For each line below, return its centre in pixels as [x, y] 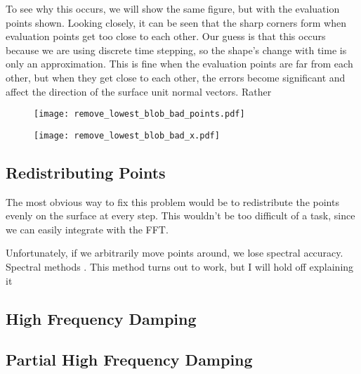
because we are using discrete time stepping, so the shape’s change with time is [176, 50]
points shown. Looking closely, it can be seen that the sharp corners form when [176, 22]
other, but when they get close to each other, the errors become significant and [176, 77]
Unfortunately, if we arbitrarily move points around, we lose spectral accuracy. [175, 253]
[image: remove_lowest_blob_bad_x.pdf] [127, 135]
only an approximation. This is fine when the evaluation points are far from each [179, 64]
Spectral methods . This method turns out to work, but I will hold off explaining [180, 267]
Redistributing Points [86, 172]
